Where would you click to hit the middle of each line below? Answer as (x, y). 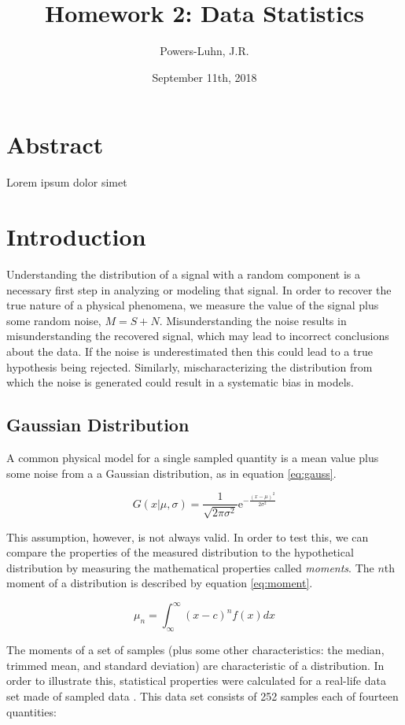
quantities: (31, 711)
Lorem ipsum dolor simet (67, 182)
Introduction (76, 237)
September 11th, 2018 (204, 77)
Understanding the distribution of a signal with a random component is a (184, 274)
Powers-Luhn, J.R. (204, 51)
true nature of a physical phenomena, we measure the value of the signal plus (193, 305)
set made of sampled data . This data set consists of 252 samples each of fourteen (202, 696)
